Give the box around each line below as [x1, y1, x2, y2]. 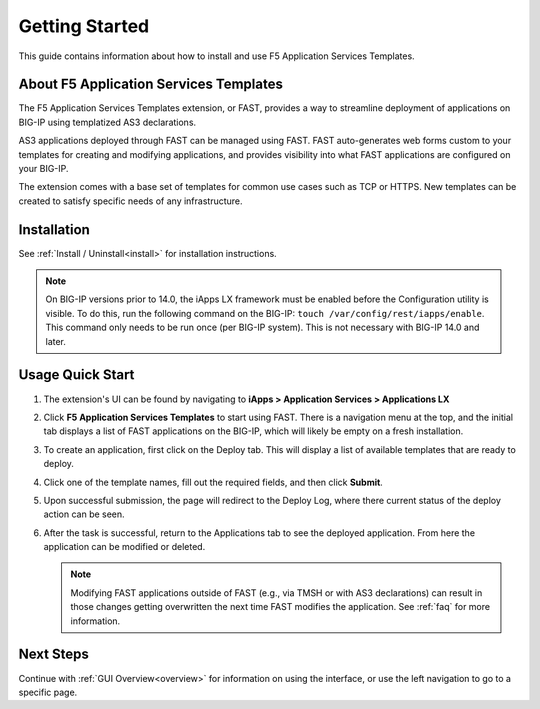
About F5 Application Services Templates [18, 76, 284, 93]
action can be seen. [43, 508, 125, 520]
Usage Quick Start [18, 366, 135, 384]
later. [45, 335, 67, 347]
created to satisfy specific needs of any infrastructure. [18, 195, 244, 207]
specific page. [18, 686, 78, 698]
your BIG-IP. [18, 163, 69, 175]
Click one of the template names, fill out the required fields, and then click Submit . [43, 476, 384, 488]
